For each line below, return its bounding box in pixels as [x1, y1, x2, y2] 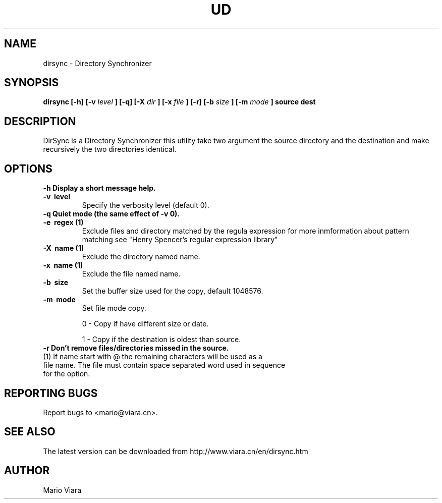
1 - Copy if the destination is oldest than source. [82, 335, 241, 344]
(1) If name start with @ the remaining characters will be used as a [43, 352, 262, 361]
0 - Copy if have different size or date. [82, 319, 209, 328]
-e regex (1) [43, 218, 84, 227]
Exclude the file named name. [82, 269, 181, 278]
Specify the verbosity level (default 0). [82, 201, 209, 210]
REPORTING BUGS [4, 386, 98, 400]
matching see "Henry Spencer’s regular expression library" [82, 235, 278, 244]
